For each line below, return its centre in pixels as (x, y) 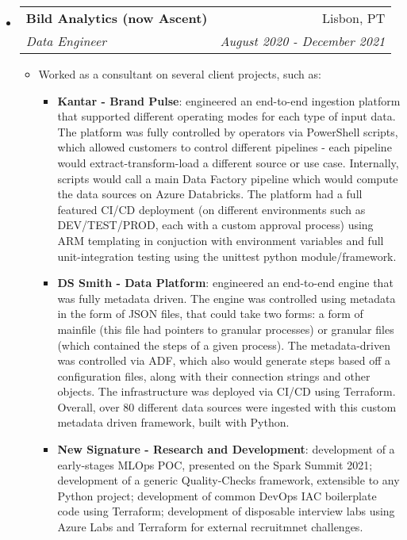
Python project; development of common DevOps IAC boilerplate (217, 495)
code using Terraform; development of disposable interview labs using (226, 511)
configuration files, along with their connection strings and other (214, 375)
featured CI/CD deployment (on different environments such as (211, 209)
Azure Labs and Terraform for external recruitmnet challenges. (210, 527)
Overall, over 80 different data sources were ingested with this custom (227, 406)
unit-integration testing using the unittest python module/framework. (227, 256)
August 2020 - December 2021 (303, 41)
